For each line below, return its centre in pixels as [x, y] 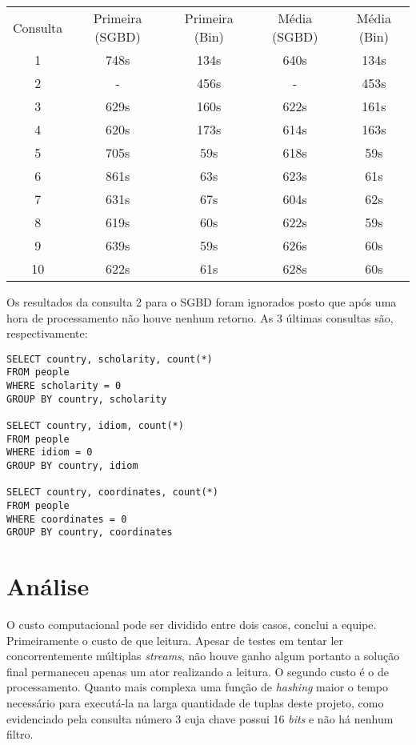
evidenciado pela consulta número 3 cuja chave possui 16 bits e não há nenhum [200, 718]
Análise [48, 586]
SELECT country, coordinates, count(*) [112, 493]
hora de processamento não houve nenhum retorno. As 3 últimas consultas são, [200, 317]
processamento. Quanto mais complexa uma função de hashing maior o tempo [197, 687]
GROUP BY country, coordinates [90, 533]
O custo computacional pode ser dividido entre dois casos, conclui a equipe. [192, 625]
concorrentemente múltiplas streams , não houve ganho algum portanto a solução [203, 656]
